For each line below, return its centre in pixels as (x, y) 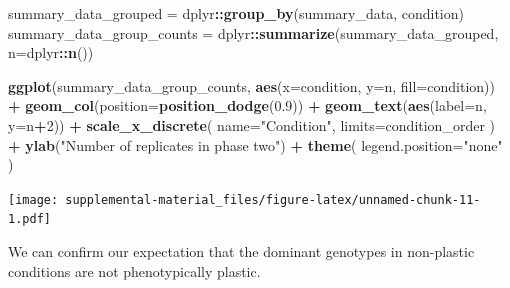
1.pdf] (29, 219)
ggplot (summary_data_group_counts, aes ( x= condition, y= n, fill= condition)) (251, 85)
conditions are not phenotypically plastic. (134, 270)
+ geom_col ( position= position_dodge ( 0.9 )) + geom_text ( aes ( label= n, (247, 105)
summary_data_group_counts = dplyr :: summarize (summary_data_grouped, (253, 32)
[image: (33, 199)
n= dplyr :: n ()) (51, 52)
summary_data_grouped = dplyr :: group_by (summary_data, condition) (236, 13)
